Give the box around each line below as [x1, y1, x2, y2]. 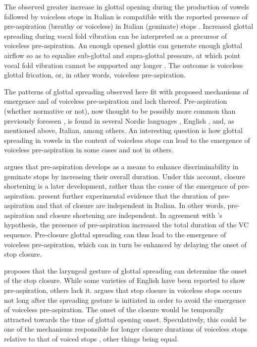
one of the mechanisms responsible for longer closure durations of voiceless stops [4, 324, 248, 334]
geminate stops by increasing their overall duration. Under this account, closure [4, 171, 246, 181]
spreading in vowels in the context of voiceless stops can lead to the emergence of [4, 135, 250, 145]
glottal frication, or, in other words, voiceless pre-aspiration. [4, 69, 186, 80]
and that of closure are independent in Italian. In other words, [36, 200, 225, 210]
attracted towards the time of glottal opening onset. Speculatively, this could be [4, 314, 247, 324]
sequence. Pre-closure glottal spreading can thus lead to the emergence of [4, 229, 226, 240]
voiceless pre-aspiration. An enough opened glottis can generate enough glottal [4, 40, 243, 51]
